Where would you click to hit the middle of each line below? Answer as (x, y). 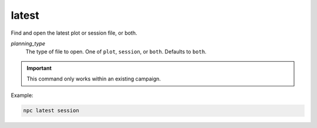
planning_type (28, 43)
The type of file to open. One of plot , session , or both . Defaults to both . (116, 52)
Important (39, 68)
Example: (22, 95)
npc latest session (51, 111)
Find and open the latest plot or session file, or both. (74, 33)
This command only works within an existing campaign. (94, 79)
